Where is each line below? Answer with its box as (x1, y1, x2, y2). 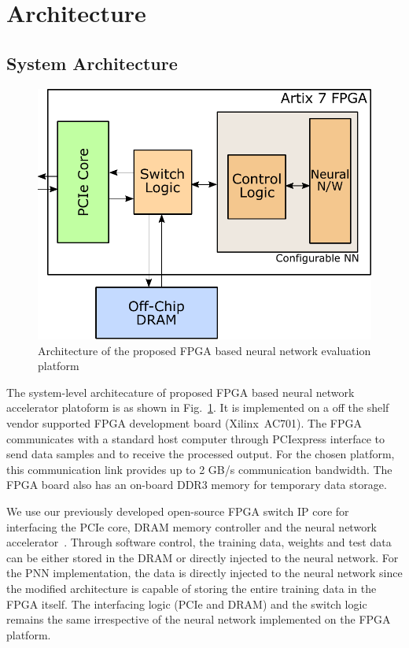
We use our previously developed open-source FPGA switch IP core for (6, 503, 349, 520)
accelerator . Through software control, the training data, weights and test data (6, 534, 392, 550)
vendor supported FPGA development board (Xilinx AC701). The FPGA (6, 415, 362, 431)
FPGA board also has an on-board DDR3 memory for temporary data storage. (6, 476, 387, 493)
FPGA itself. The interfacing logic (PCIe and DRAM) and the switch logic (6, 595, 367, 612)
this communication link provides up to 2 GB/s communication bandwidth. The (6, 461, 392, 477)
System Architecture (6, 50, 178, 75)
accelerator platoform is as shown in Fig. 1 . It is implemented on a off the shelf (6, 399, 389, 416)
